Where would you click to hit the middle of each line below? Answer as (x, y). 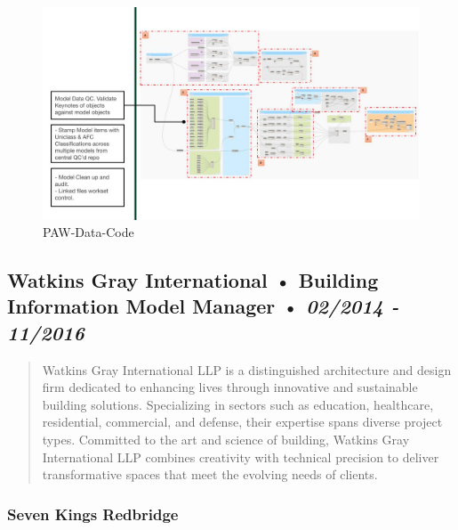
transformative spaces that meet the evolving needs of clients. (210, 474)
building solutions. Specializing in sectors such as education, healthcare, (238, 404)
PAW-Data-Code (88, 232)
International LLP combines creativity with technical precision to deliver (241, 457)
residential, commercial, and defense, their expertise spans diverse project (242, 422)
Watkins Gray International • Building (193, 280)
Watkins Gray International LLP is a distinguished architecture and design (247, 369)
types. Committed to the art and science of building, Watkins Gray (226, 440)
